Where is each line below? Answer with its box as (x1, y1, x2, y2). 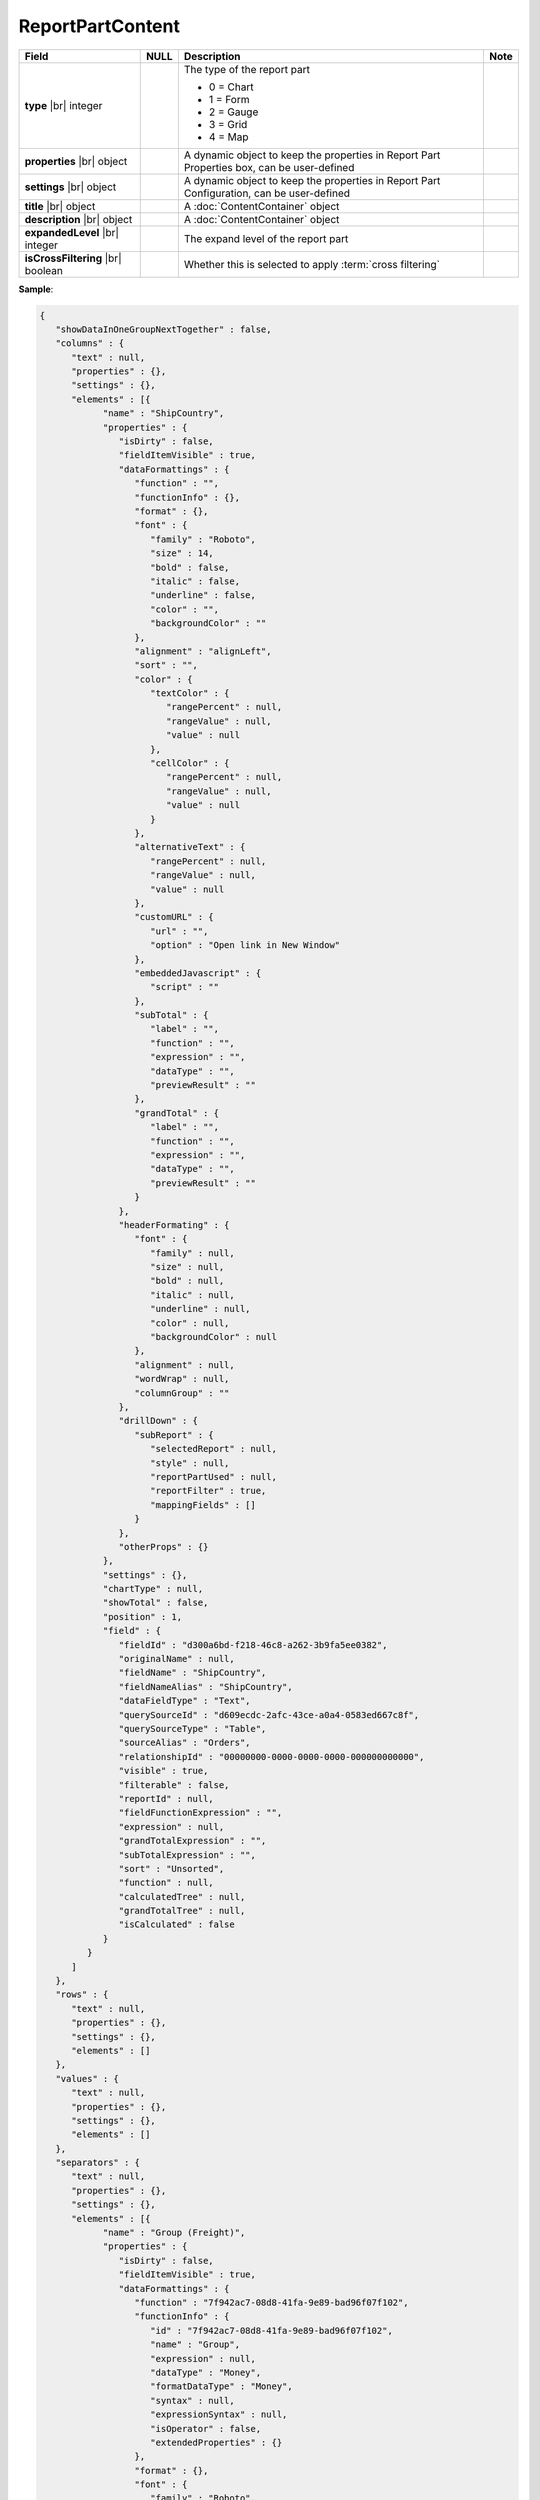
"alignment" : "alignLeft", (134, 645, 272, 657)
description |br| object (24, 212, 133, 226)
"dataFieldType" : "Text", (118, 1695, 251, 1707)
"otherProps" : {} (118, 1541, 209, 1552)
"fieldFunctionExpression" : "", (118, 1807, 283, 1819)
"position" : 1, (102, 1611, 183, 1622)
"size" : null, (150, 1261, 225, 1273)
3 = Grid (208, 117, 248, 131)
